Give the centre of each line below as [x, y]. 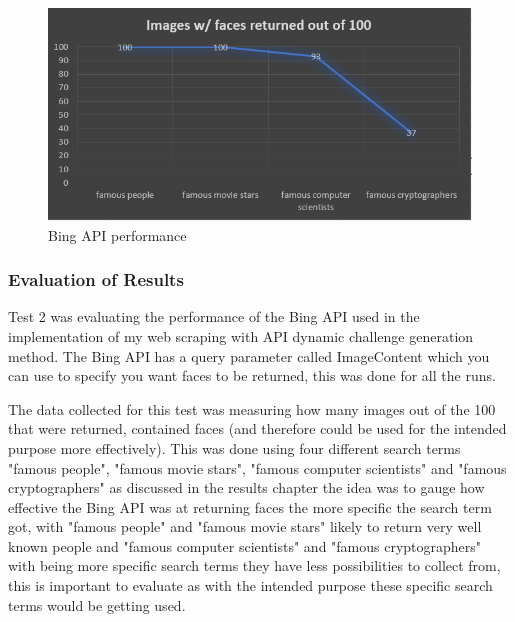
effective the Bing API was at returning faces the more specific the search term [250, 506]
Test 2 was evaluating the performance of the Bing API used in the [214, 316]
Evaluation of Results [96, 279]
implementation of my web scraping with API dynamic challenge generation [241, 335]
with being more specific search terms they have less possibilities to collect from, [254, 565]
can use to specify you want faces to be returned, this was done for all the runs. [252, 375]
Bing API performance [117, 234]
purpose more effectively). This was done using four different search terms [234, 447]
